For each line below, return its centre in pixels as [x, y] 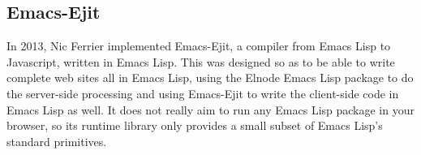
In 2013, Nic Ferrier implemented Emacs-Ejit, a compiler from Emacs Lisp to [199, 46]
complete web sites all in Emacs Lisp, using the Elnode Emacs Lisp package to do [210, 77]
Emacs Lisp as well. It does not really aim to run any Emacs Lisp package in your [210, 109]
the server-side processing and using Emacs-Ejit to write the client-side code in [203, 93]
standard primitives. [57, 141]
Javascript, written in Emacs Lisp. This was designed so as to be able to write [201, 61]
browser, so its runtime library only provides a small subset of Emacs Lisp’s [195, 125]
